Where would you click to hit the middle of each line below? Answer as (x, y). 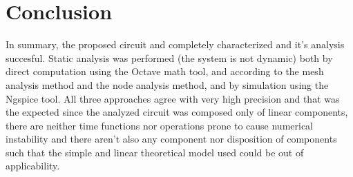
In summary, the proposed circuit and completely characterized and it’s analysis (175, 44)
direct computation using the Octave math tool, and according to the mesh (165, 71)
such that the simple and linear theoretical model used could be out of (155, 152)
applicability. (33, 166)
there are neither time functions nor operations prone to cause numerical (160, 125)
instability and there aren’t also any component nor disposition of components (171, 139)
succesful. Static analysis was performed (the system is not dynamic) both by (169, 58)
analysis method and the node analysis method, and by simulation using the (167, 84)
